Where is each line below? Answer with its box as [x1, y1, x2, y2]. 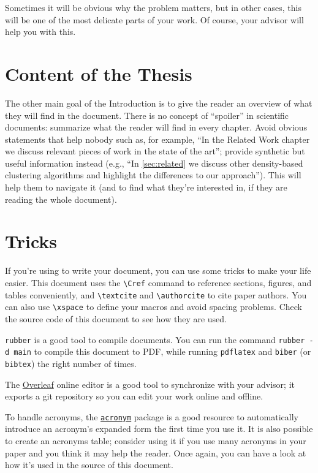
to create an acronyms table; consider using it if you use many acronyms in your [5, 434, 306, 447]
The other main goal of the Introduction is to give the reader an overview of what [5, 96, 312, 109]
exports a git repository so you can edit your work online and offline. [5, 390, 263, 403]
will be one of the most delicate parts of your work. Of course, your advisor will [5, 13, 304, 26]
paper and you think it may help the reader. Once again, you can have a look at [5, 446, 306, 459]
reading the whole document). [5, 192, 117, 205]
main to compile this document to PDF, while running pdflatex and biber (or [13, 345, 311, 358]
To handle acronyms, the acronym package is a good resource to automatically [5, 410, 299, 423]
